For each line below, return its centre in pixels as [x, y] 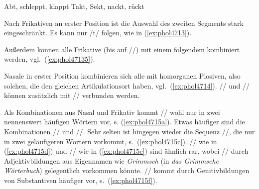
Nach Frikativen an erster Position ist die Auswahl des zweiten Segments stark [124, 23]
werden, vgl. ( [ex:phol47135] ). [50, 59]
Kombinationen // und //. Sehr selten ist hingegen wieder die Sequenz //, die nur [129, 131]
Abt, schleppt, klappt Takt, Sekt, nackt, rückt [74, 6]
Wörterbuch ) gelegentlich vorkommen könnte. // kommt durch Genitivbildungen [127, 170]
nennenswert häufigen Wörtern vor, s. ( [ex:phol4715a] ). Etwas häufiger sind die [125, 122]
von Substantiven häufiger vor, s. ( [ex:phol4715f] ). [81, 180]
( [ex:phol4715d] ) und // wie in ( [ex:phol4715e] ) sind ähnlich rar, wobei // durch [126, 151]
